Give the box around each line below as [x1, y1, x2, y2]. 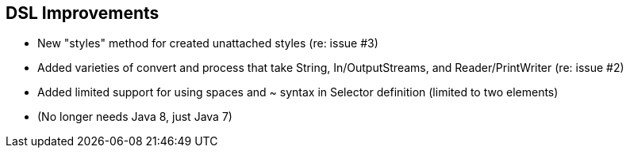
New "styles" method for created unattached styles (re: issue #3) [37, 36, 378, 51]
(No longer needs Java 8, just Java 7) [37, 110, 232, 124]
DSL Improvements [6, 3, 159, 23]
